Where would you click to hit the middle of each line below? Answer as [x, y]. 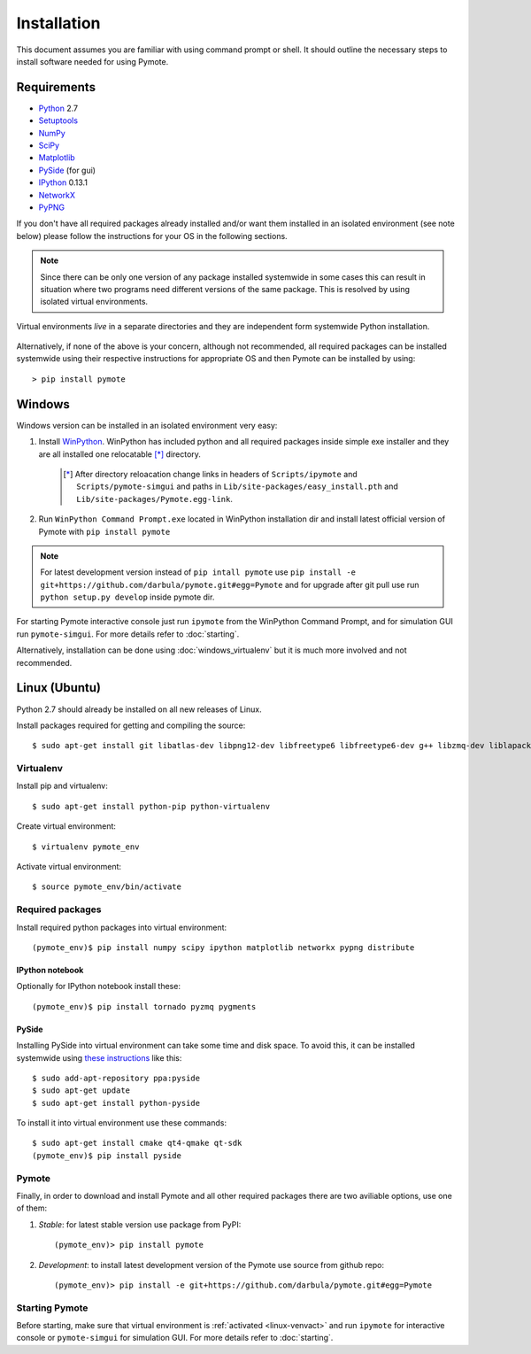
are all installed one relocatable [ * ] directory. [119, 454]
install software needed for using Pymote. [92, 61]
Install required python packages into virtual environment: [122, 927]
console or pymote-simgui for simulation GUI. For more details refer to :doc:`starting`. [175, 1338]
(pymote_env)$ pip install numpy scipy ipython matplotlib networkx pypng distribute [223, 947]
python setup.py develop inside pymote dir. [127, 597]
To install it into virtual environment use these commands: [122, 1123]
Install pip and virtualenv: [62, 786]
